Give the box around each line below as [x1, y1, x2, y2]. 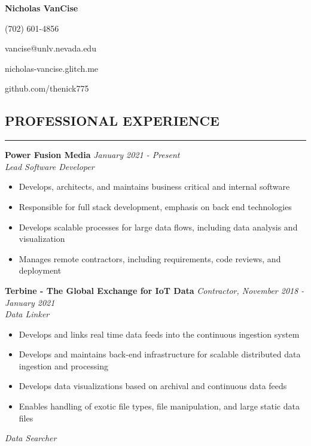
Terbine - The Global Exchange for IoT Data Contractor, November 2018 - [5, 284, 304, 296]
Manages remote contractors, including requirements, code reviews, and [19, 252, 281, 265]
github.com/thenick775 [5, 82, 89, 95]
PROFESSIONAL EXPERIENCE [5, 111, 219, 130]
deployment [19, 264, 62, 277]
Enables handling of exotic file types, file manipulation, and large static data [19, 400, 300, 412]
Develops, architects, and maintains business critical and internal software [19, 180, 290, 193]
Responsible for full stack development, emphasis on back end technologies [19, 200, 292, 213]
